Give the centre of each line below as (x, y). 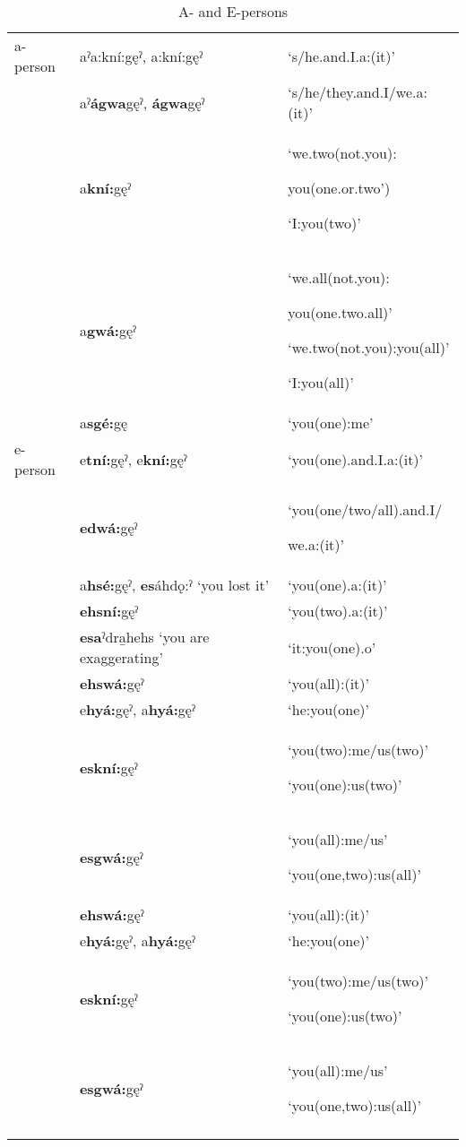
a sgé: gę (104, 423)
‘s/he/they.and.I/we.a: (358, 92)
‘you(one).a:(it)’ (337, 585)
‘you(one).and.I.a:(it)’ (356, 459)
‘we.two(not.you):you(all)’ (369, 347)
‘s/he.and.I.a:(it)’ (341, 56)
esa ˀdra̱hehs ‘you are (144, 637)
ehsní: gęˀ (109, 611)
